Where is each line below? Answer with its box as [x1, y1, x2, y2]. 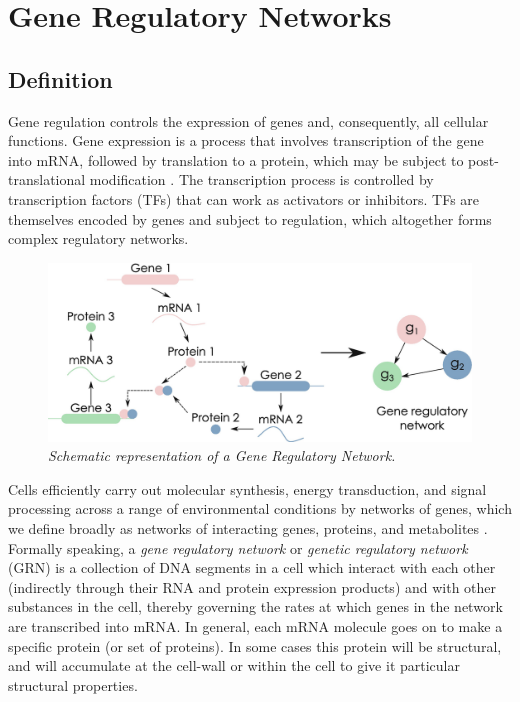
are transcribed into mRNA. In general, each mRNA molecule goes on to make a [8, 615, 503, 636]
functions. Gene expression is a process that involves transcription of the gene [8, 130, 484, 151]
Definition [8, 63, 113, 94]
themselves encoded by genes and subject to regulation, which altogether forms [8, 208, 492, 229]
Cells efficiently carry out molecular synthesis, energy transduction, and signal [8, 478, 487, 499]
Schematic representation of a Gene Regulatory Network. [48, 445, 396, 466]
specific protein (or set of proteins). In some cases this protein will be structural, [8, 635, 502, 656]
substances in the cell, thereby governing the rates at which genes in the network [8, 596, 503, 617]
